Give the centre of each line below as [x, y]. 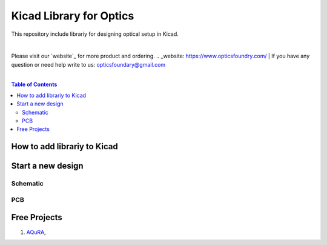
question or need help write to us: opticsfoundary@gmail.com [88, 64]
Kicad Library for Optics [73, 16]
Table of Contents [34, 84]
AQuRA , [36, 232]
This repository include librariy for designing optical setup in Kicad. [95, 34]
